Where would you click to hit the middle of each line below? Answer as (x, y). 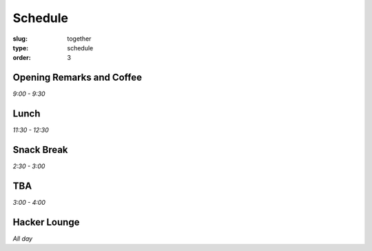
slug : (20, 39)
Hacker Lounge (46, 222)
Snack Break (40, 149)
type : (21, 48)
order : (22, 58)
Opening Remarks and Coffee (77, 78)
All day (23, 239)
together (79, 39)
